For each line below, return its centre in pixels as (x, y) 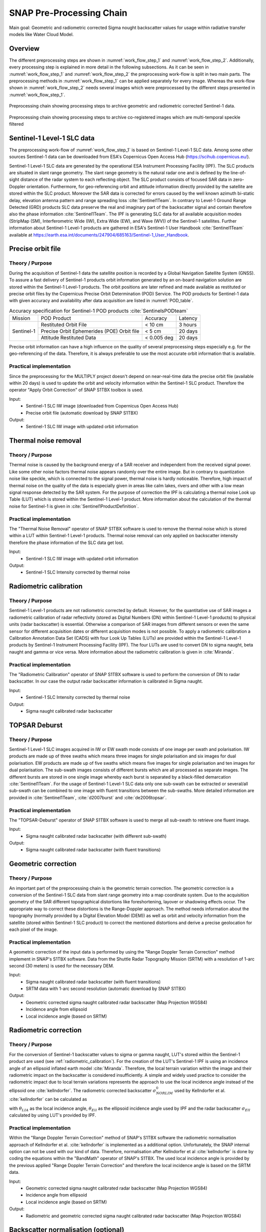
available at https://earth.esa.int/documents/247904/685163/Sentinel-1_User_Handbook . (99, 235)
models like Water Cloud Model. (41, 34)
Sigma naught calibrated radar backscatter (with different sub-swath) (96, 836)
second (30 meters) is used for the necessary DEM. (62, 965)
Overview (24, 49)
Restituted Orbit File (64, 325)
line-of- (238, 173)
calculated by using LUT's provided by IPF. (52, 1115)
